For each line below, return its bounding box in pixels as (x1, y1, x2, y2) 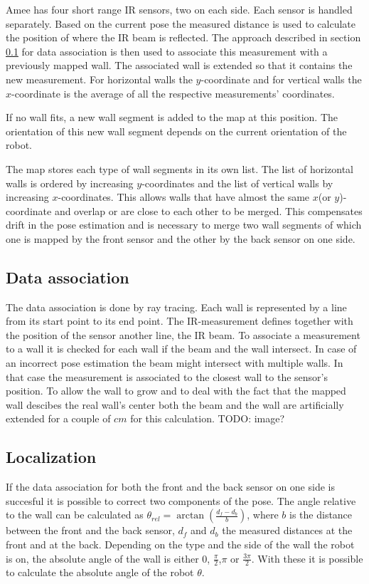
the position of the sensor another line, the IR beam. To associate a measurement (6, 327, 360, 342)
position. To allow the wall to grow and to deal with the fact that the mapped (6, 383, 346, 398)
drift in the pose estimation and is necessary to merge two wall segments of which (6, 217, 362, 232)
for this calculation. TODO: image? (130, 411, 285, 426)
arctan (176, 511, 205, 521)
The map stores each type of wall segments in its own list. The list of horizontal (6, 161, 353, 176)
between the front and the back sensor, (6, 523, 175, 538)
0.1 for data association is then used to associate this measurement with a (6, 43, 328, 58)
